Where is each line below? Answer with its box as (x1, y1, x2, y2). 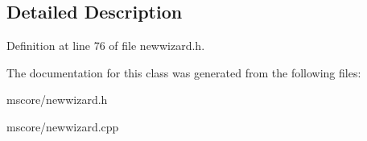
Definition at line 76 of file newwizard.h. (6, 37, 205, 54)
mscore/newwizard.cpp (6, 118, 119, 135)
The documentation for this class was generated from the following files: (6, 64, 361, 81)
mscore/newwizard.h (6, 91, 108, 108)
